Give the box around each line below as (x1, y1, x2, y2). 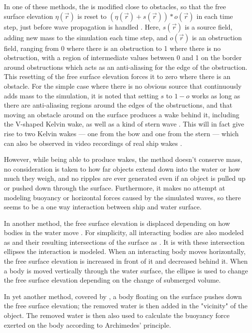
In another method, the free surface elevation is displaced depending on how (4, 218, 230, 228)
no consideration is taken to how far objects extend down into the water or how (4, 163, 240, 174)
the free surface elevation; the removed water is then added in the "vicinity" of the (4, 301, 248, 311)
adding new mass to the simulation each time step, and (4, 32, 168, 42)
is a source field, (185, 21, 233, 32)
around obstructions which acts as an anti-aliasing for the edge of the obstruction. (4, 62, 248, 72)
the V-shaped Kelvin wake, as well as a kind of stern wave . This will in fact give (4, 119, 244, 129)
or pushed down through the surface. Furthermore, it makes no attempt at (4, 182, 225, 192)
